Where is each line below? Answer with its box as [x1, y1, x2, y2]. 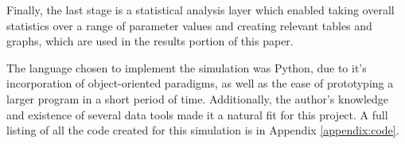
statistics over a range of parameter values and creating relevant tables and [6, 17, 372, 33]
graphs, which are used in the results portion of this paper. [6, 33, 294, 49]
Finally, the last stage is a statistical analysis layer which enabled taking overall [6, 2, 395, 18]
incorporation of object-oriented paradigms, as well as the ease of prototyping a [6, 75, 394, 91]
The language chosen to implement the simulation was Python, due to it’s [6, 59, 367, 76]
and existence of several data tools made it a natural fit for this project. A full [6, 106, 388, 123]
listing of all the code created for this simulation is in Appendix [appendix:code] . [6, 122, 399, 138]
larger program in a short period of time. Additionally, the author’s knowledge [6, 90, 388, 107]
